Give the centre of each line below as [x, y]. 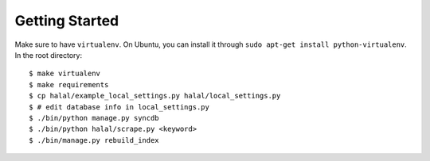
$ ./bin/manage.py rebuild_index [94, 140]
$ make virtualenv [65, 74]
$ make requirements [69, 84]
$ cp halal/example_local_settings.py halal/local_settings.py [155, 96]
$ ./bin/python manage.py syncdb [94, 118]
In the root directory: [49, 55]
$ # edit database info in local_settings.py [119, 107]
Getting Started [67, 21]
